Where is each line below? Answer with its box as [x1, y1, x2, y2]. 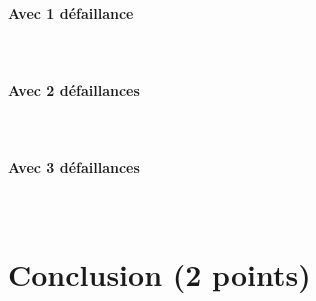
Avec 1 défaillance [8, 2, 134, 23]
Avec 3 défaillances [8, 157, 140, 178]
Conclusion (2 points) [8, 254, 311, 295]
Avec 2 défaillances [8, 79, 140, 100]
